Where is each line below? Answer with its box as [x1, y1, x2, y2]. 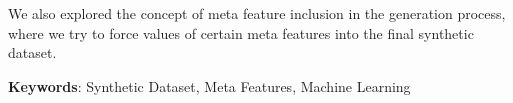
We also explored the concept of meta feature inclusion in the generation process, [8, 3, 506, 23]
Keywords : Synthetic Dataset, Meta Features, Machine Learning [8, 75, 411, 96]
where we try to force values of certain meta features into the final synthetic [8, 22, 474, 43]
